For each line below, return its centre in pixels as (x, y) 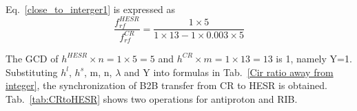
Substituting (32, 72)
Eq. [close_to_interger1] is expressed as (91, 9)
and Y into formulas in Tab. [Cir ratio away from (228, 72)
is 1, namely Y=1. (314, 58)
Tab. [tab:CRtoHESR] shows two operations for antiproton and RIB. (152, 98)
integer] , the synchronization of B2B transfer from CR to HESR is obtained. (166, 85)
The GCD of (32, 58)
